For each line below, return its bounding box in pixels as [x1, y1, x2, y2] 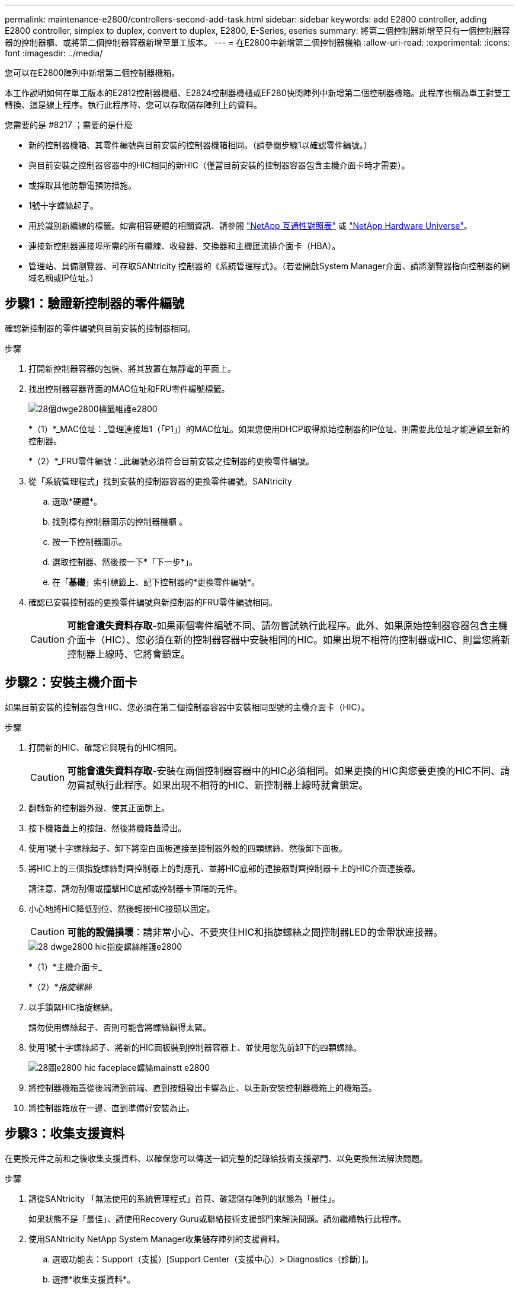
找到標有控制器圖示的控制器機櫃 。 [52, 516, 187, 527]
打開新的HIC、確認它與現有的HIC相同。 [28, 742, 182, 752]
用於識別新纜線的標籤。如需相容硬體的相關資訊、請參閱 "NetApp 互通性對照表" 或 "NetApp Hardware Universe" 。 [28, 221, 472, 231]
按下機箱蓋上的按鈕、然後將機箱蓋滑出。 [28, 822, 186, 833]
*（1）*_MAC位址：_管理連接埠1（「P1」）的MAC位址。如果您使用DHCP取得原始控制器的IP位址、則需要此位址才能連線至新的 [28, 423, 510, 434]
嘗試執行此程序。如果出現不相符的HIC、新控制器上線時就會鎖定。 [76, 778, 369, 791]
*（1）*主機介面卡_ [28, 961, 102, 972]
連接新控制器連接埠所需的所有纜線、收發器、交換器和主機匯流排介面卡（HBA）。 [28, 241, 341, 251]
